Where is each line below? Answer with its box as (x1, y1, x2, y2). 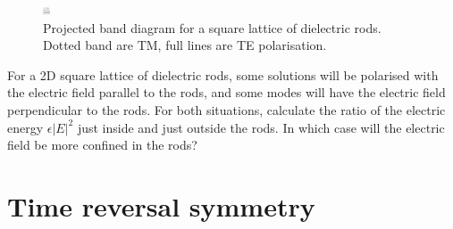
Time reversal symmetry (7, 187, 315, 224)
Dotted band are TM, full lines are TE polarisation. (43, 36, 327, 54)
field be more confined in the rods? (7, 135, 197, 154)
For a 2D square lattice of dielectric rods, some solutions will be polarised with (7, 65, 439, 84)
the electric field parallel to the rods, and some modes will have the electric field (7, 83, 446, 102)
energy (7, 118, 44, 136)
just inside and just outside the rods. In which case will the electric (77, 118, 445, 136)
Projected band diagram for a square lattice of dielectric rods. (43, 18, 382, 37)
